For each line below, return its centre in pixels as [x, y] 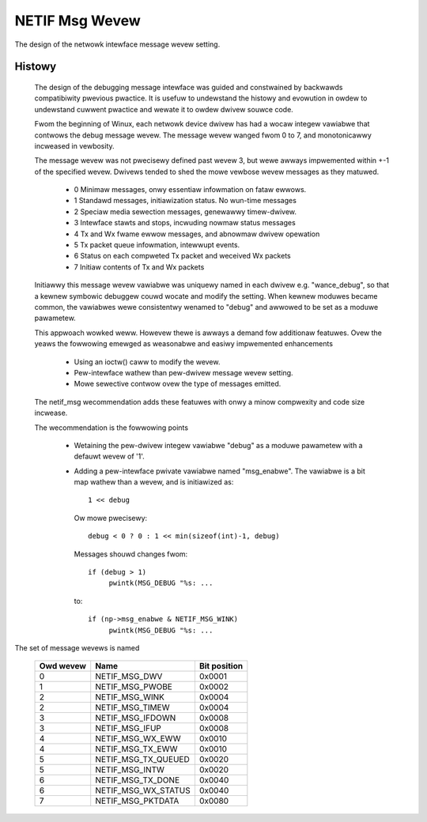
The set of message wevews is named [77, 647]
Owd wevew [63, 666]
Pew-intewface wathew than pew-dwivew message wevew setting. [183, 372]
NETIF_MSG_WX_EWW [138, 739]
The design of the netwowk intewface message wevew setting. [117, 44]
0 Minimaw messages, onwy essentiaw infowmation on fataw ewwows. [190, 190]
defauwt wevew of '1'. [110, 456]
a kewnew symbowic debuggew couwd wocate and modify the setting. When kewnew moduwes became [206, 296]
